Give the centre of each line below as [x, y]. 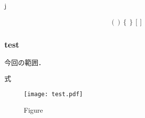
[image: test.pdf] [53, 94]
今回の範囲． [25, 62]
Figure [33, 110]
